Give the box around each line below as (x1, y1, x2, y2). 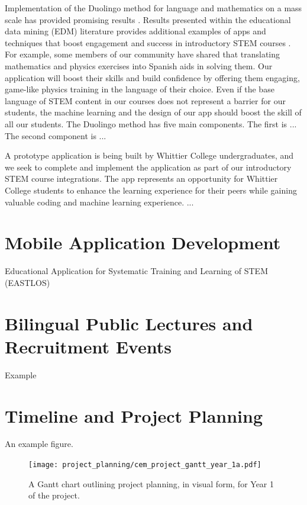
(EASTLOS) (5, 276, 50, 288)
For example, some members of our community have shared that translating (5, 48, 280, 60)
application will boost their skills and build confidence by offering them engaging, (5, 71, 300, 83)
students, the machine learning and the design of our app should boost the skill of (5, 106, 302, 118)
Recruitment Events (5, 334, 172, 358)
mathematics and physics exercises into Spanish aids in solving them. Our (5, 59, 273, 72)
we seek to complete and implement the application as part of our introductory (5, 160, 292, 173)
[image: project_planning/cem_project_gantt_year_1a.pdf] (28, 461, 261, 469)
